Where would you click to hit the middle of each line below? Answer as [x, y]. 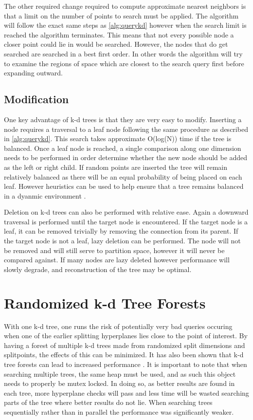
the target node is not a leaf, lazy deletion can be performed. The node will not [122, 241]
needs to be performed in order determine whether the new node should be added [126, 157]
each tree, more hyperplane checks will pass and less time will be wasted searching [126, 393]
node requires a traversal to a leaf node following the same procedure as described [126, 129]
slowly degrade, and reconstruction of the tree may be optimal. [98, 269]
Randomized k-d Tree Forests [105, 302]
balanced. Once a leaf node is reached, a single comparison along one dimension [123, 148]
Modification [36, 99]
